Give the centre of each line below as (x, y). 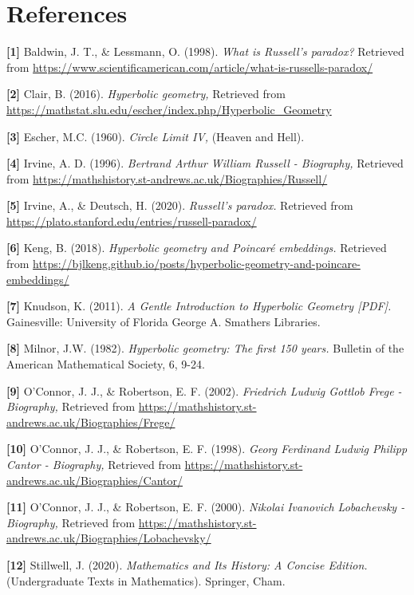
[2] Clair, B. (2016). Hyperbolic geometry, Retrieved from (146, 94)
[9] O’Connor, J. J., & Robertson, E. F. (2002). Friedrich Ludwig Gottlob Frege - (204, 390)
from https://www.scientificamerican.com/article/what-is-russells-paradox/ (190, 67)
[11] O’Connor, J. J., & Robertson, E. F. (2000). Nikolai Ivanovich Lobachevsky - (206, 507)
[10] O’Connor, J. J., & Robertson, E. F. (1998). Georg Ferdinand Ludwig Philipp (207, 449)
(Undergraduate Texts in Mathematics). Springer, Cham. (146, 580)
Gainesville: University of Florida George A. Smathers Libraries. (164, 321)
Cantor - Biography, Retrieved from (94, 464)
